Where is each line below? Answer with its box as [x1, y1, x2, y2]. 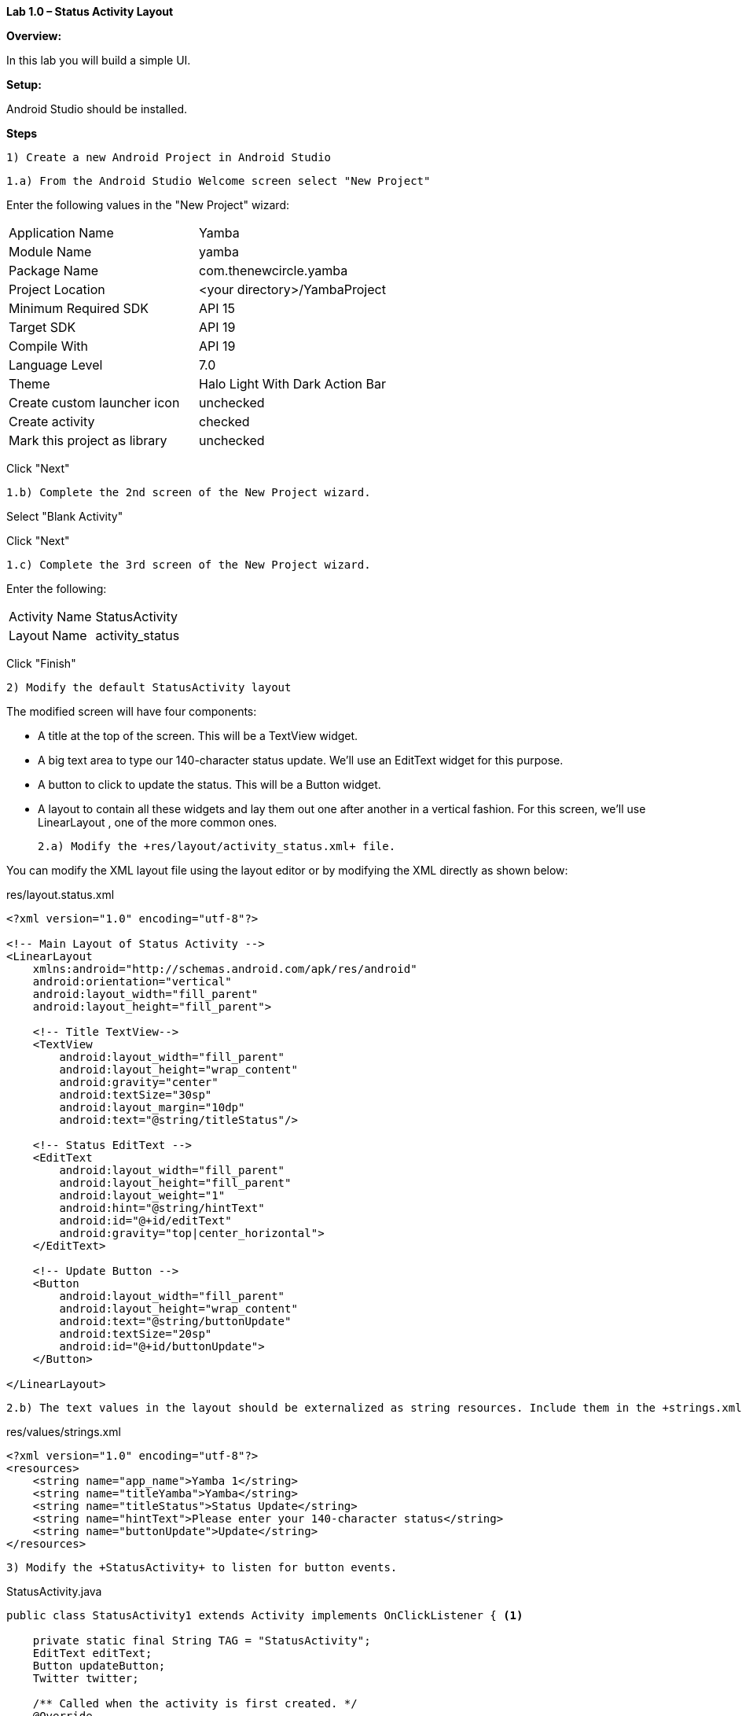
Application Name [9, 225, 114, 241]
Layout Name [9, 628, 87, 643]
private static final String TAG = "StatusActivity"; [32, 1634, 371, 1647]
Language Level [9, 357, 103, 373]
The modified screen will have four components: [6, 705, 257, 718]
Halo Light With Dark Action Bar [199, 376, 387, 392]
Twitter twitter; [32, 1672, 139, 1685]
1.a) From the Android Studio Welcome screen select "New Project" [6, 175, 431, 187]
